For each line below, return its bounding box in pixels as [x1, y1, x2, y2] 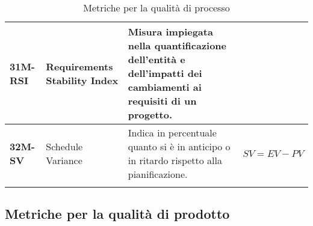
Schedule [46, 139, 83, 153]
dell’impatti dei [128, 66, 202, 80]
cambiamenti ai [128, 80, 202, 94]
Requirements [46, 59, 113, 73]
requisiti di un [128, 94, 197, 108]
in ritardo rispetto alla [128, 153, 223, 167]
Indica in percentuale [128, 126, 217, 139]
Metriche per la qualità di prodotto [5, 204, 230, 223]
